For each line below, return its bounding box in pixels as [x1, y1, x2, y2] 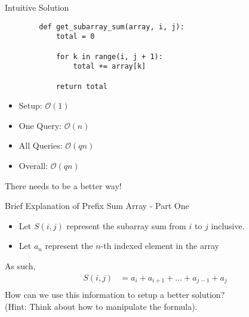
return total [56, 82, 107, 91]
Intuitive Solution [5, 1, 69, 13]
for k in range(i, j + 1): [56, 52, 163, 61]
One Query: [19, 119, 62, 131]
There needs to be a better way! [5, 179, 122, 192]
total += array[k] [73, 62, 146, 71]
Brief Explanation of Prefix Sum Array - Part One [5, 199, 189, 212]
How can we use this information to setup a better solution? [5, 288, 225, 301]
